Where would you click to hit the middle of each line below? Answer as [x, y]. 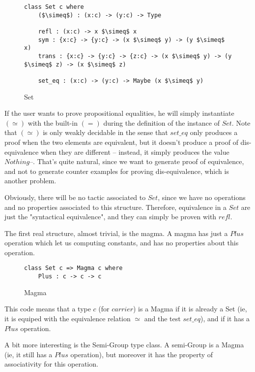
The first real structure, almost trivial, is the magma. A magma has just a [116, 233]
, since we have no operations [202, 197]
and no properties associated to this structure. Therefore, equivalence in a [116, 207]
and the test [162, 318]
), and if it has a [225, 318]
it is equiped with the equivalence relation [68, 318]
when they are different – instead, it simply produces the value [135, 152]
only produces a [214, 132]
